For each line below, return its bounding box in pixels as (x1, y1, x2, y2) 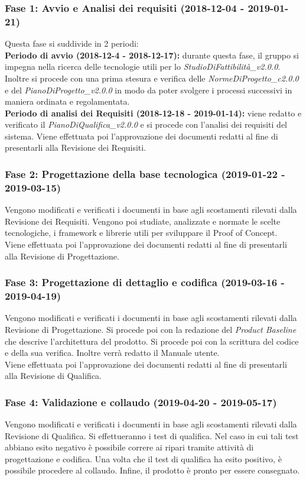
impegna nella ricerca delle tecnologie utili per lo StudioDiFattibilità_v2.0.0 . (5, 60, 281, 73)
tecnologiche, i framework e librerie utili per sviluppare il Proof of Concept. (5, 226, 278, 239)
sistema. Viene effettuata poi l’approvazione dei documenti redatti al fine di (5, 129, 278, 142)
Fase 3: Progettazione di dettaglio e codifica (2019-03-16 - (5, 275, 285, 290)
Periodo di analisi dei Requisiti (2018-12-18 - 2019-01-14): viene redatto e (5, 106, 302, 119)
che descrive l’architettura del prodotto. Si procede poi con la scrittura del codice (5, 335, 299, 347)
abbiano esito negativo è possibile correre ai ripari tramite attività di (5, 441, 254, 453)
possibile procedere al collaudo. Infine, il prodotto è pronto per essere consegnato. (5, 464, 300, 476)
